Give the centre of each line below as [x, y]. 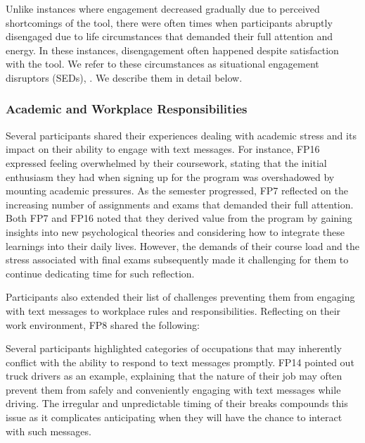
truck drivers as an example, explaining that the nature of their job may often [174, 376]
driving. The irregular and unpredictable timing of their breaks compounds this [177, 403]
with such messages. [49, 431]
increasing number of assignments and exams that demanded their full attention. [180, 204]
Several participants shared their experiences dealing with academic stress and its [181, 135]
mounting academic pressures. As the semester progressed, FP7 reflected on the [177, 191]
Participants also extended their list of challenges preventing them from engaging [180, 297]
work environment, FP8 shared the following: [103, 324]
